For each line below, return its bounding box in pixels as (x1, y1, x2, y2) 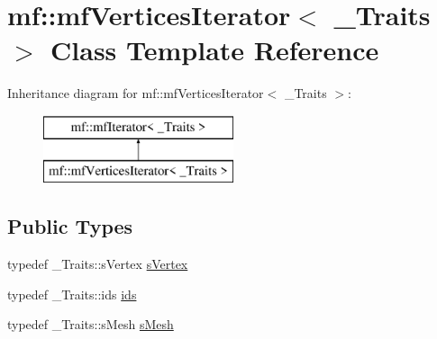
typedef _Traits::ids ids (7, 284, 137, 303)
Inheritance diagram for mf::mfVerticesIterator (7, 84, 264, 103)
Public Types (7, 212, 133, 240)
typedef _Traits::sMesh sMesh (7, 315, 174, 334)
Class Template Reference (50, 31, 379, 68)
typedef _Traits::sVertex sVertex (7, 254, 188, 273)
